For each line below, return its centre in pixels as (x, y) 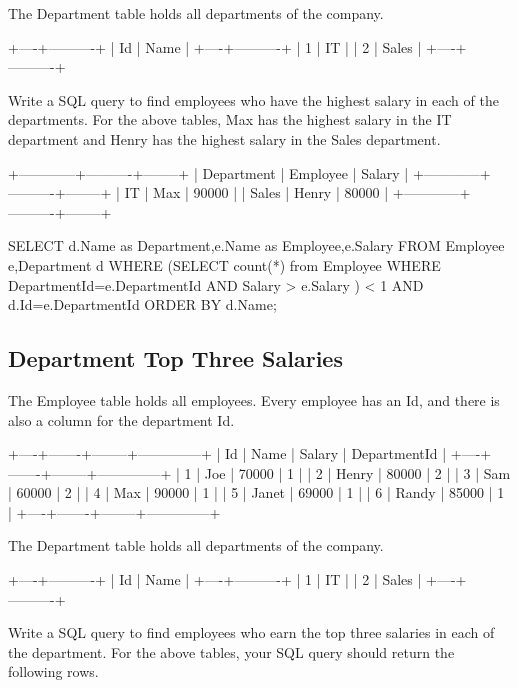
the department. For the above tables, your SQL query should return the (231, 651)
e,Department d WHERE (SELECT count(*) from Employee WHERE (224, 264)
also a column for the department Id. (121, 419)
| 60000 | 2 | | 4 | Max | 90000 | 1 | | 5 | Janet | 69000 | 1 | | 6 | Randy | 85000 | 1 (256, 492)
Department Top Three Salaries (175, 358)
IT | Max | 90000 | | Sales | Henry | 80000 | (256, 192)
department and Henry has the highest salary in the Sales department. (224, 138)
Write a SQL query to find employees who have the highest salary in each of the (253, 99)
